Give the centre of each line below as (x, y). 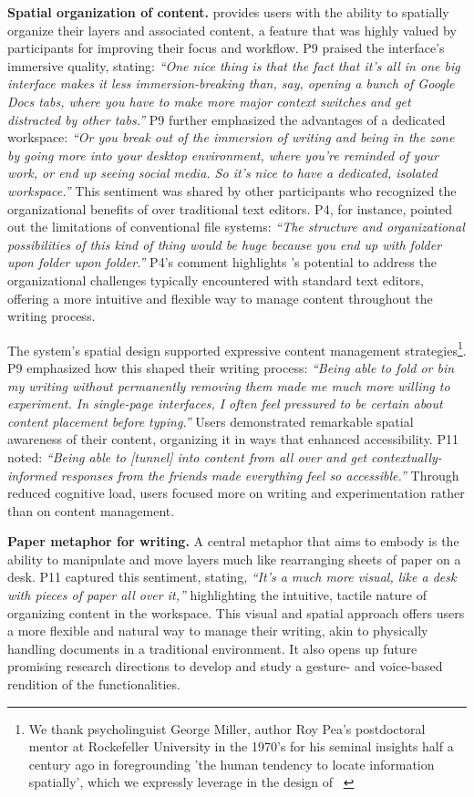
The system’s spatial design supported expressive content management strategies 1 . (237, 348)
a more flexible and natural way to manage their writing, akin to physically (218, 631)
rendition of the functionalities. (94, 684)
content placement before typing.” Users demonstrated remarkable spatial (211, 421)
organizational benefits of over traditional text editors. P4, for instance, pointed (230, 208)
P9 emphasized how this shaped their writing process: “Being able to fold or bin (231, 367)
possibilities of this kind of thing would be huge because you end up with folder (225, 244)
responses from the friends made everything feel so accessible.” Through (260, 475)
